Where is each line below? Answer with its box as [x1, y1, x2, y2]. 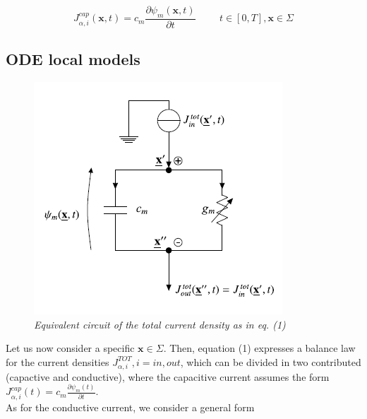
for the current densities [6, 354, 109, 369]
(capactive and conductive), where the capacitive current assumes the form [6, 369, 330, 384]
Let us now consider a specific [6, 341, 135, 355]
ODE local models [6, 48, 140, 70]
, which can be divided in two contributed [180, 354, 361, 369]
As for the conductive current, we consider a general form [6, 399, 255, 414]
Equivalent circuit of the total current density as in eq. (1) [34, 317, 286, 331]
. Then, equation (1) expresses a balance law [163, 341, 356, 355]
